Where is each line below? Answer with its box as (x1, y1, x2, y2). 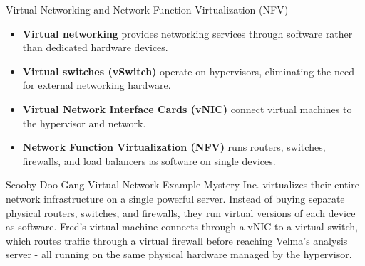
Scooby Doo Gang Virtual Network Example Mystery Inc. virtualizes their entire (6, 177, 359, 192)
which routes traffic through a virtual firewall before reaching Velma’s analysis (6, 233, 348, 248)
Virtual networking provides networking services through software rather (22, 26, 353, 41)
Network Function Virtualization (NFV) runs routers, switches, (22, 139, 326, 154)
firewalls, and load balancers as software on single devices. (22, 153, 276, 168)
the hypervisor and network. (22, 115, 146, 130)
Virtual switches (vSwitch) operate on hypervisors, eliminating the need (22, 63, 354, 78)
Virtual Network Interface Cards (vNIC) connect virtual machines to (22, 101, 352, 116)
